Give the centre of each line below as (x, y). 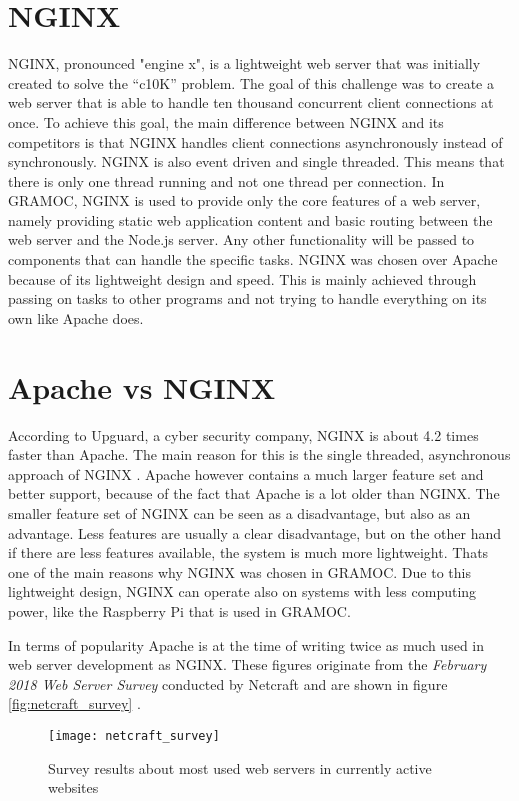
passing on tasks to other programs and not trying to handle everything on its (247, 298)
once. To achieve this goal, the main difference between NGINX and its (226, 121)
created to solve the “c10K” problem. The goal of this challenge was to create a (251, 82)
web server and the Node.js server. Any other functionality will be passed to (241, 239)
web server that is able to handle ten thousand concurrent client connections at (251, 102)
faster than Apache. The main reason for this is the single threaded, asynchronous (259, 454)
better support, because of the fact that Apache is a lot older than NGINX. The (254, 493)
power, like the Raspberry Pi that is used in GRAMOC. (179, 610)
